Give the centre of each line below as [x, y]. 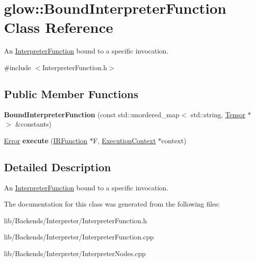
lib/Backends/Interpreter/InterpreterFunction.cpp [79, 237]
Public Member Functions [71, 93]
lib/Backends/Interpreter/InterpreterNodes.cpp [75, 253]
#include [18, 67]
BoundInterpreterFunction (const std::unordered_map [92, 114]
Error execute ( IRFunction [46, 140]
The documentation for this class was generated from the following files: [112, 204]
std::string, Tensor [218, 114]
